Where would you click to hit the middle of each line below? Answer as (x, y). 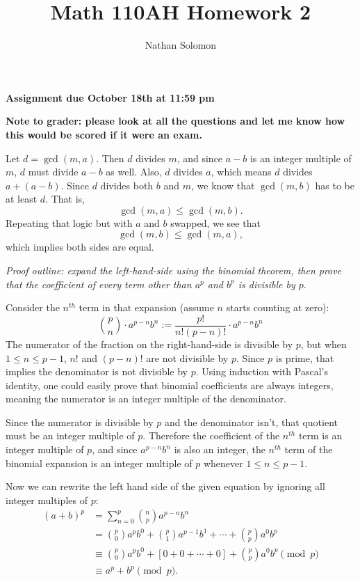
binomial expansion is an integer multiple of (99, 463)
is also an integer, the (220, 449)
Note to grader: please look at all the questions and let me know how (175, 121)
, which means (241, 172)
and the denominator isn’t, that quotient (251, 422)
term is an (320, 435)
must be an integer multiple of (70, 435)
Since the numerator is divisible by (80, 422)
